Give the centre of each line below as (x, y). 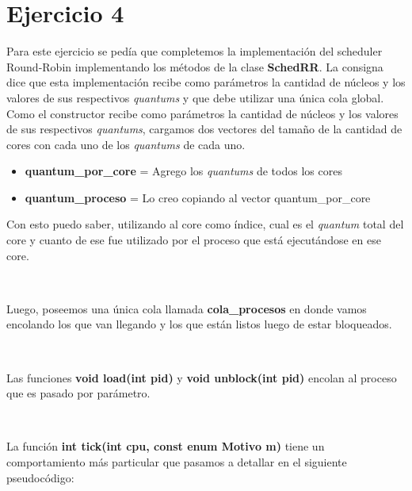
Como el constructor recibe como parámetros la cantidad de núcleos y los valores (202, 113)
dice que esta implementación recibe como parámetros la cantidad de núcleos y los (206, 82)
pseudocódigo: (40, 477)
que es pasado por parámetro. (78, 393)
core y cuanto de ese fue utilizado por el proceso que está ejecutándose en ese (194, 240)
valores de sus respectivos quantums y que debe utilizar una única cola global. (195, 97)
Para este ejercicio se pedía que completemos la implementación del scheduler (195, 51)
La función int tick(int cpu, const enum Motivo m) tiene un (166, 446)
